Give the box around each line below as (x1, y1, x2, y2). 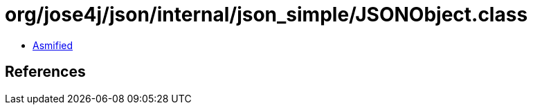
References (5, 63, 86, 81)
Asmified (33, 39, 73, 51)
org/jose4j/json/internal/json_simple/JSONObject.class (5, 3, 528, 26)
